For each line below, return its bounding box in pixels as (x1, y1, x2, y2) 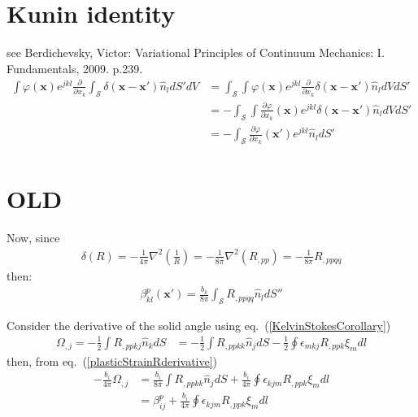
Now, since (7, 229, 60, 246)
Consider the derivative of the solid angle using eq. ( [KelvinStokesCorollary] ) (7, 316, 391, 333)
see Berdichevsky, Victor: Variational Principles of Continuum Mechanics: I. (7, 44, 385, 61)
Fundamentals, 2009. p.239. (7, 59, 143, 76)
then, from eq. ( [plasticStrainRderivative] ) (7, 352, 218, 369)
